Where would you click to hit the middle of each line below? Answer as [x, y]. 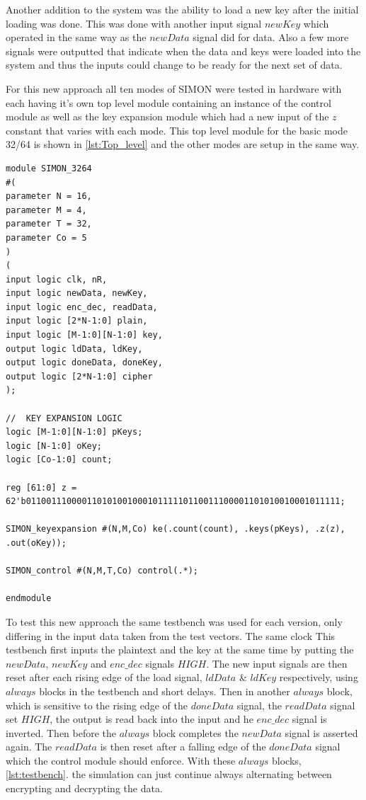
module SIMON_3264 [49, 168]
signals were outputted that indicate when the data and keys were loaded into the [183, 51]
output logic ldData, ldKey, [74, 349]
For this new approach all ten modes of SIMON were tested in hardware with [174, 88]
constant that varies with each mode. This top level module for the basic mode [177, 130]
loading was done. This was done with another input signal [134, 23]
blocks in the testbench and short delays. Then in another [165, 691]
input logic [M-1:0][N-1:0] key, [84, 335]
